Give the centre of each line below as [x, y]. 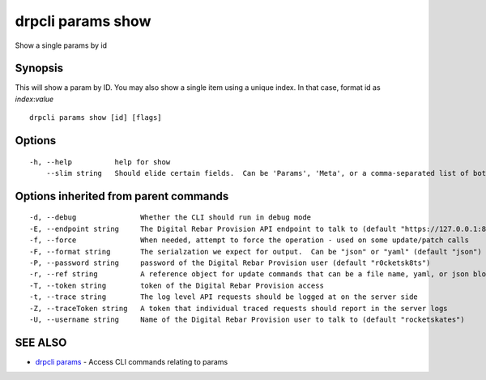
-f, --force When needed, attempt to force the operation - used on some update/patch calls [249, 240]
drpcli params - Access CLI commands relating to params [132, 361]
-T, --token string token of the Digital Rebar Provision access [177, 285]
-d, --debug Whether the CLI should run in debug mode [171, 218]
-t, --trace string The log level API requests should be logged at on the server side [224, 297]
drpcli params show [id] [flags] [96, 118]
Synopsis [39, 68]
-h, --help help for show [100, 162]
